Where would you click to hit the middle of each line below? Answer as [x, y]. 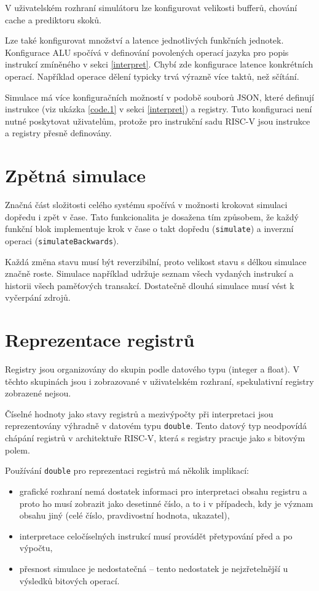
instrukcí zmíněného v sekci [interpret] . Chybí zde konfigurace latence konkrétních [159, 64]
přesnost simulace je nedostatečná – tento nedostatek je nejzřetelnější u [154, 568]
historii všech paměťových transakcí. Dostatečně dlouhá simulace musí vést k [150, 285]
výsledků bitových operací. [69, 580]
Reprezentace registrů [100, 340]
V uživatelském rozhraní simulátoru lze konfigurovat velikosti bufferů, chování [151, 7]
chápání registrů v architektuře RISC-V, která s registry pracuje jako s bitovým [155, 438]
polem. [18, 450]
